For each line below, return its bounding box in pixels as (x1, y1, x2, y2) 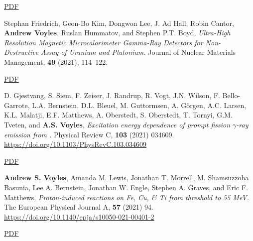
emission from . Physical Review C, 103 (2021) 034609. (4, 129, 174, 139)
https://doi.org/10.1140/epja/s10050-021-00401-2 (4, 211, 154, 222)
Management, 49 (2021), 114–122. (4, 56, 108, 67)
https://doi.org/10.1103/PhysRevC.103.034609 (4, 139, 147, 149)
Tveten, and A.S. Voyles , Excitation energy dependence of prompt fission (4, 119, 231, 129)
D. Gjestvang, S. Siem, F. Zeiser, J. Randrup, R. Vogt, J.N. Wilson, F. (4, 90, 220, 101)
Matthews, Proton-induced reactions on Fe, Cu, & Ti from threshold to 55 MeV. (4, 192, 249, 202)
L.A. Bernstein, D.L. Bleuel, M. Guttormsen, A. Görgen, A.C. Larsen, (32, 100, 247, 110)
